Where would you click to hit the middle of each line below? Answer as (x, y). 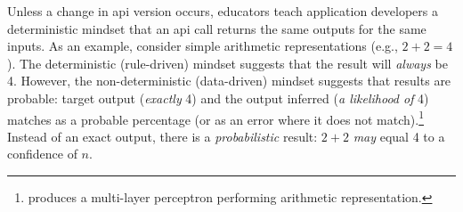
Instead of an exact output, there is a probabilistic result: (162, 136)
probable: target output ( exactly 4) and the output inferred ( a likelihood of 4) (218, 98)
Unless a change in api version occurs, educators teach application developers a (223, 11)
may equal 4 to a (399, 136)
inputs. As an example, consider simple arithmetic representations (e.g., (203, 46)
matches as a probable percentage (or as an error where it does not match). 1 (215, 118)
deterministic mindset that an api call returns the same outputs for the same (217, 28)
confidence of (42, 154)
